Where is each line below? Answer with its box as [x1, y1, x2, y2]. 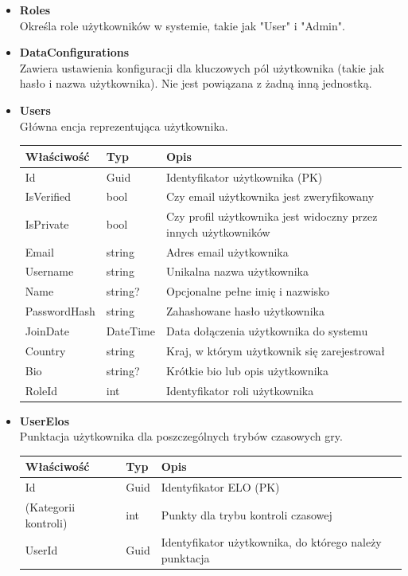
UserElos [19, 412, 70, 429]
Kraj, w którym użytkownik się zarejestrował [166, 342, 385, 359]
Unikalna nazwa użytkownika [166, 263, 309, 280]
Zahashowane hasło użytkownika [166, 303, 324, 319]
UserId [25, 542, 58, 558]
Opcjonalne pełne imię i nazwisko [166, 283, 330, 300]
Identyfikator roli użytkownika [166, 382, 314, 398]
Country [25, 342, 66, 359]
